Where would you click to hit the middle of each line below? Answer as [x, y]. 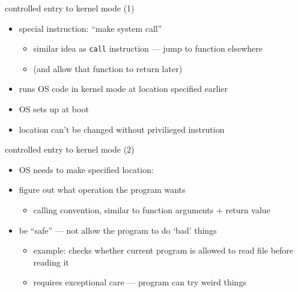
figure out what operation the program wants [102, 190]
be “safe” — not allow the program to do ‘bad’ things [118, 230]
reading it [51, 262]
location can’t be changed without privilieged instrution [122, 129]
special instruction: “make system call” [90, 28]
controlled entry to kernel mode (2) [70, 149]
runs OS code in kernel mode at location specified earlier [123, 89]
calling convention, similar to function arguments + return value [152, 210]
